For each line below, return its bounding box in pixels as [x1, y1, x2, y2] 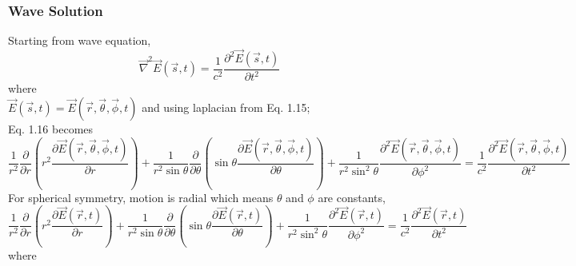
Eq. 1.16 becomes [8, 121, 94, 137]
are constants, [318, 189, 386, 205]
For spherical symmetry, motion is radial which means [8, 189, 274, 205]
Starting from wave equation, [8, 32, 151, 49]
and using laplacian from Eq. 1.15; [142, 99, 310, 115]
